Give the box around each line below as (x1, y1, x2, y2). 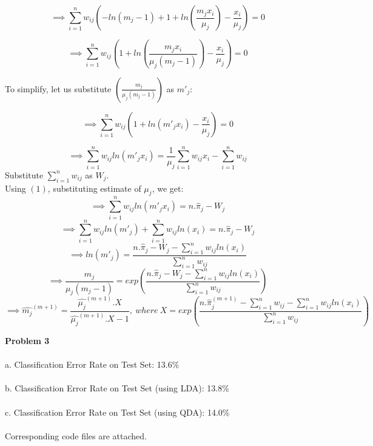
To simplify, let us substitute (5, 82, 112, 95)
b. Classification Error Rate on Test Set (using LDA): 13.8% (5, 382, 229, 394)
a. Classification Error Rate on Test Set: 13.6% (5, 358, 180, 371)
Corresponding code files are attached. (5, 429, 147, 442)
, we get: (152, 181, 184, 194)
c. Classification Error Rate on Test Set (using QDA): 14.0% (5, 405, 230, 418)
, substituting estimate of (47, 181, 141, 194)
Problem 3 (5, 334, 50, 347)
